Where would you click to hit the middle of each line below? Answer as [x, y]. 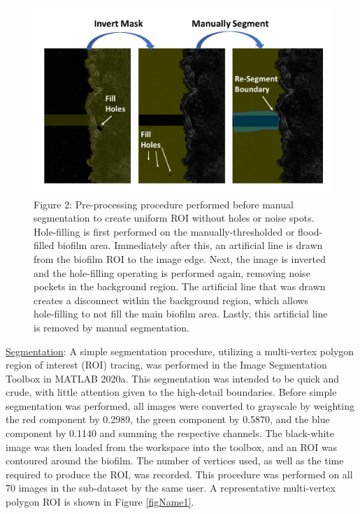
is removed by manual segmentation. [112, 327]
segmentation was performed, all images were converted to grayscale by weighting [180, 405]
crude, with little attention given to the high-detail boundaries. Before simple [171, 392]
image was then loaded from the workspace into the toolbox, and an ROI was [172, 447]
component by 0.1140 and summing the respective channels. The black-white [170, 433]
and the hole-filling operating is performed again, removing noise [172, 272]
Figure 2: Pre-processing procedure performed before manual [164, 204]
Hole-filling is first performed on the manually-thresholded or [164, 231]
